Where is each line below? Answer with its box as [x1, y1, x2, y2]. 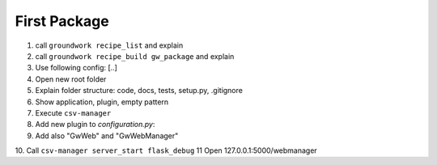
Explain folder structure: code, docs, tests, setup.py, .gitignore [35, 86, 243, 95]
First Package [15, 12, 109, 30]
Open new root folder [35, 74, 107, 84]
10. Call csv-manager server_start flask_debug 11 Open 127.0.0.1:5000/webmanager [15, 146, 317, 155]
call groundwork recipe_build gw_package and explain [35, 51, 235, 61]
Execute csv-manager [35, 108, 112, 117]
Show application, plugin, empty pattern [35, 97, 169, 107]
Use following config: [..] [35, 63, 117, 73]
